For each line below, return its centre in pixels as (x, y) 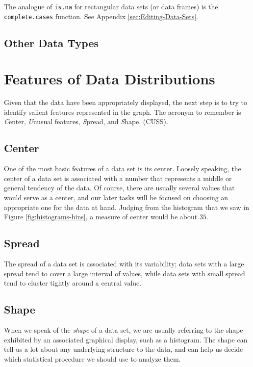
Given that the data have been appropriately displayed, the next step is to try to (126, 102)
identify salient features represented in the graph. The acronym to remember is (123, 112)
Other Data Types (51, 42)
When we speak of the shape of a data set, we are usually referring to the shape (124, 329)
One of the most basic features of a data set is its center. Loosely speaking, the (123, 169)
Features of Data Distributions (110, 79)
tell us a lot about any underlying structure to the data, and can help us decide (124, 349)
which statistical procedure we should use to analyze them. (92, 358)
